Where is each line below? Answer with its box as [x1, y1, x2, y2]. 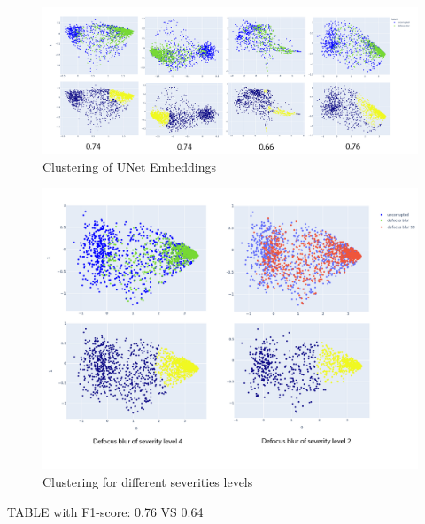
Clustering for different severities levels [42, 472, 253, 490]
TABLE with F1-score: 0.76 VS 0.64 [7, 502, 204, 520]
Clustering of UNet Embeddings [42, 157, 217, 175]
